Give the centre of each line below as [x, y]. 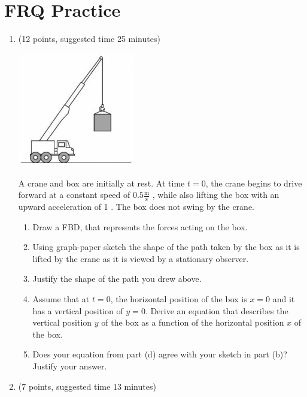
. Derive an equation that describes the [217, 310]
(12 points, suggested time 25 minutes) [89, 39]
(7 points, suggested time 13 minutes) [87, 386]
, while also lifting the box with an [216, 195]
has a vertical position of [78, 310]
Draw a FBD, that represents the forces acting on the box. [140, 226]
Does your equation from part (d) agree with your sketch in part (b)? [160, 354]
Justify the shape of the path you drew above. [117, 279]
